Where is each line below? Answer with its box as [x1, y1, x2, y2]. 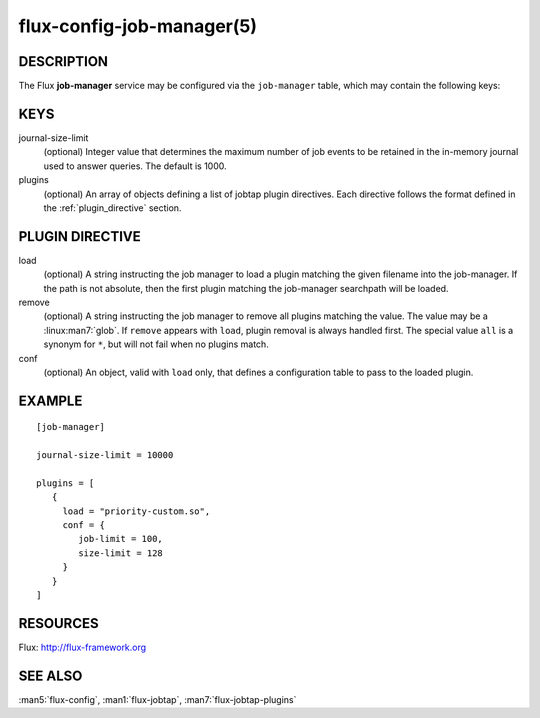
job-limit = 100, [78, 533, 164, 545]
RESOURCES [18, 615, 99, 632]
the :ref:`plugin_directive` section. [43, 201, 182, 214]
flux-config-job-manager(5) [18, 15, 258, 37]
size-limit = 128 [78, 547, 164, 559]
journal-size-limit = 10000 [36, 450, 174, 461]
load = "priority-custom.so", [62, 505, 211, 517]
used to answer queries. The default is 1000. [43, 160, 227, 172]
